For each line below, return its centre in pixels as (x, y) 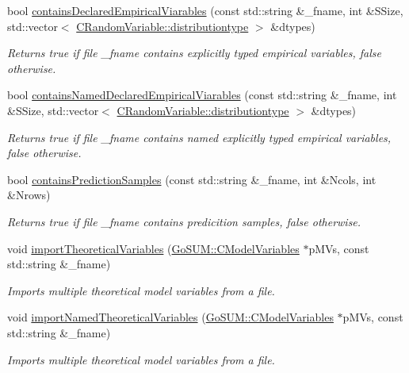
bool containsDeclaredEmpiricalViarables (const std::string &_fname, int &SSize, (205, 10)
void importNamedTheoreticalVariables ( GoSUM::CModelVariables (170, 317)
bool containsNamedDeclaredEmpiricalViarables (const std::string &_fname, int (202, 95)
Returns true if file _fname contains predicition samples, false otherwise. (184, 221)
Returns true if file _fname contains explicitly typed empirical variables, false (194, 53)
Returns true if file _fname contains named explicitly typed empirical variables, (199, 137)
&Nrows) (29, 195)
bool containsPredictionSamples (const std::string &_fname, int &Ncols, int (192, 179)
